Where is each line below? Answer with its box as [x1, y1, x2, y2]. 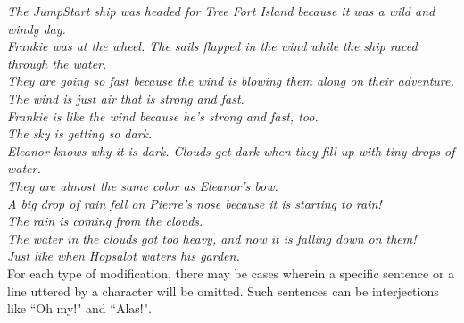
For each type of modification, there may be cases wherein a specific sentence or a [7, 263, 455, 282]
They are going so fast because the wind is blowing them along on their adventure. [7, 71, 454, 90]
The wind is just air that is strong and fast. [7, 88, 244, 107]
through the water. [7, 54, 107, 72]
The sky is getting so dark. [7, 124, 153, 143]
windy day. [7, 19, 66, 37]
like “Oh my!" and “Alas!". [7, 299, 152, 318]
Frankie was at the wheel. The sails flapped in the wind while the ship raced [7, 37, 418, 55]
